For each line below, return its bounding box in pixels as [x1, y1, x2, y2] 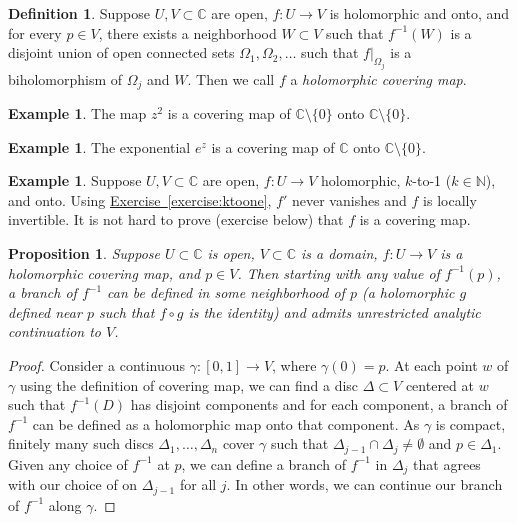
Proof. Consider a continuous [8, 355, 186, 376]
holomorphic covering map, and [8, 262, 201, 283]
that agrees [413, 453, 481, 474]
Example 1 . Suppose [8, 170, 142, 191]
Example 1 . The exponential [8, 136, 191, 157]
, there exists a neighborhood [98, 22, 277, 43]
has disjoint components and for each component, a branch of [130, 394, 508, 415]
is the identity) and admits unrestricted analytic [188, 301, 481, 322]
